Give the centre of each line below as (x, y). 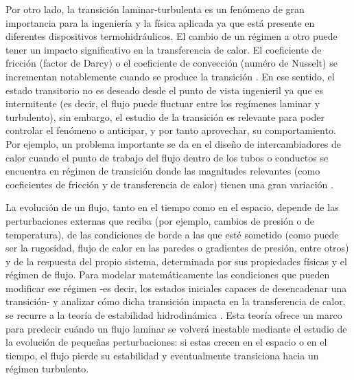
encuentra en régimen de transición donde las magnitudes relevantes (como (163, 171)
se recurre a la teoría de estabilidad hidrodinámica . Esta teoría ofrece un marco (174, 315)
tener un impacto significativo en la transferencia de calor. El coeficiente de (164, 49)
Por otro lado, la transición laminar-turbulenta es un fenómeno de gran (155, 9)
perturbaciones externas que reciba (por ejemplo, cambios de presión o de (160, 220)
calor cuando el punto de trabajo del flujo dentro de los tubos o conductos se (167, 157)
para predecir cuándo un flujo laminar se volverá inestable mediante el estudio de (176, 328)
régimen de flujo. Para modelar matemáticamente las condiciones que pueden (168, 275)
